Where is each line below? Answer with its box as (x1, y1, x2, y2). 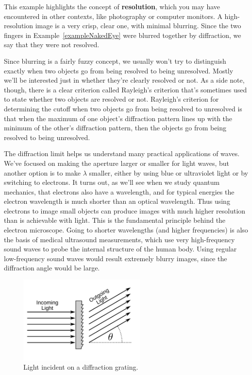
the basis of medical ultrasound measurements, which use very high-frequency (4, 234, 235, 244)
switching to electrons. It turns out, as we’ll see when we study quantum (4, 177, 220, 187)
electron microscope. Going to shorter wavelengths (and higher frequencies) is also (4, 225, 248, 235)
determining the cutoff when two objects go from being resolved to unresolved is (4, 103, 242, 113)
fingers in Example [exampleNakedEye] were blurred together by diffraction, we (4, 30, 241, 40)
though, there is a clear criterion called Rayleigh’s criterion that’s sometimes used (4, 84, 247, 94)
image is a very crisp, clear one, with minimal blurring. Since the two (35, 20, 241, 31)
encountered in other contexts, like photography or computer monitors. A (4, 11, 222, 21)
